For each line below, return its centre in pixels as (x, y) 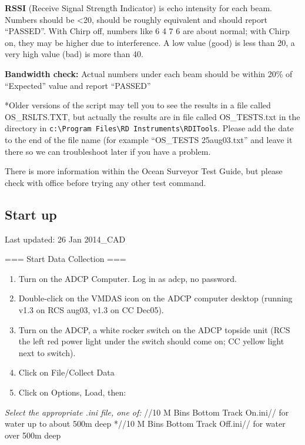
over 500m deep (33, 435)
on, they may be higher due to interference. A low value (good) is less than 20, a (150, 42)
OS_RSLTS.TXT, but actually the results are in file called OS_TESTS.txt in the (152, 116)
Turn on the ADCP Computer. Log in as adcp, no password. (128, 278)
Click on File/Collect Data (66, 372)
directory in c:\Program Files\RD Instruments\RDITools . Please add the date (149, 128)
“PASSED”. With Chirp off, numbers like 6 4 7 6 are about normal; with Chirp (147, 31)
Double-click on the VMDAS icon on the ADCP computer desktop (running (155, 298)
